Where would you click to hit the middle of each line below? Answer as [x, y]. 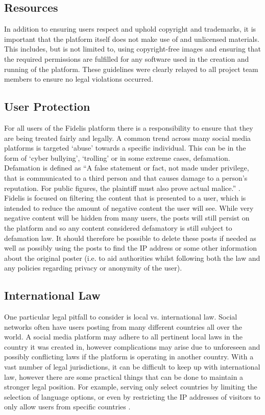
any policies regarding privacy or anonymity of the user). [93, 268]
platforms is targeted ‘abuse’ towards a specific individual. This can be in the [125, 148]
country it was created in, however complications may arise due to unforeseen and [132, 346]
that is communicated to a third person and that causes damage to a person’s [126, 177]
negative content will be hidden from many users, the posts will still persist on [127, 218]
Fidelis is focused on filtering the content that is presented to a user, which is [125, 198]
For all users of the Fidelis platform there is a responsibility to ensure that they [129, 127]
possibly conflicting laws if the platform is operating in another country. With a [129, 357]
